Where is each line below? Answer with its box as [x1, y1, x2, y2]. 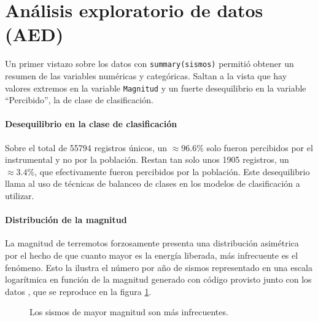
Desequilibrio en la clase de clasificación [5, 117, 177, 130]
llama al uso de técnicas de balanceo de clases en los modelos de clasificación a [5, 177, 300, 190]
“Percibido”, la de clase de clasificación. [5, 93, 153, 106]
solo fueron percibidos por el [206, 141, 313, 154]
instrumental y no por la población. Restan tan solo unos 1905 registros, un [5, 153, 289, 166]
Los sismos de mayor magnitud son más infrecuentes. [29, 305, 228, 318]
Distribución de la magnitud [5, 213, 127, 226]
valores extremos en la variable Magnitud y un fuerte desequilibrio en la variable [5, 81, 306, 94]
